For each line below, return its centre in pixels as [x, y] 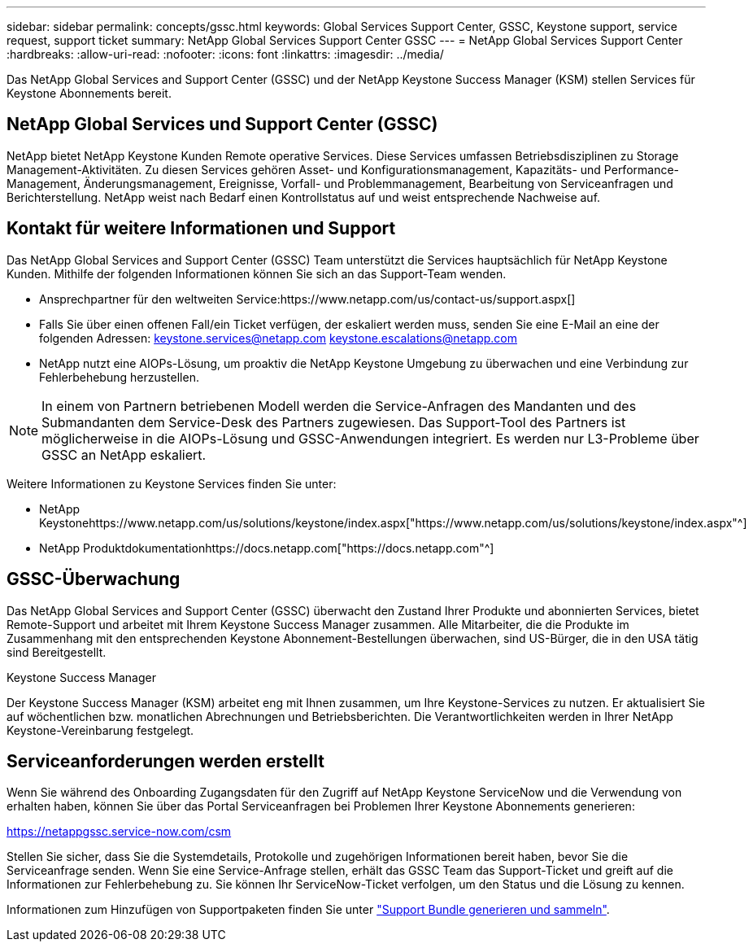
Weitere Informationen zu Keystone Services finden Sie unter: [172, 483]
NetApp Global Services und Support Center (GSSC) [222, 125]
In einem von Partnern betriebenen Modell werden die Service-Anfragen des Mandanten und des [339, 406]
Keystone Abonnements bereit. [89, 93]
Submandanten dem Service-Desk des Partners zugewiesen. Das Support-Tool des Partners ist [334, 422]
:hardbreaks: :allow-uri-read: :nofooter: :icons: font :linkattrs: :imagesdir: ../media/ [225, 54]
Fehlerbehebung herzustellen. [119, 377]
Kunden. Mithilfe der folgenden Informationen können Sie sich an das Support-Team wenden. [257, 273]
